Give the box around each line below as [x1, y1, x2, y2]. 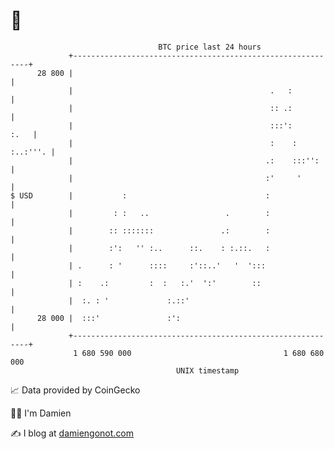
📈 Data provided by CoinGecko [10, 384, 141, 396]
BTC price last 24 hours [158, 42, 262, 52]
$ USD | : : [10, 190, 271, 201]
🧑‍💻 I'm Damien [10, 407, 72, 419]
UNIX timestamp [175, 365, 240, 376]
